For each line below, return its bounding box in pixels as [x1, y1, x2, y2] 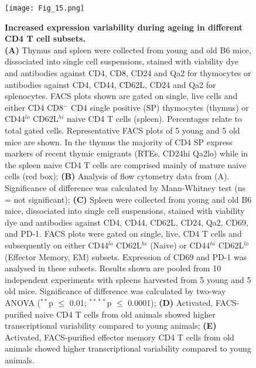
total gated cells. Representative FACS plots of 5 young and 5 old [5, 124, 240, 136]
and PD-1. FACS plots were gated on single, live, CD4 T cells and [5, 227, 242, 240]
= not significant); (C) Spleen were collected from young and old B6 [5, 193, 252, 205]
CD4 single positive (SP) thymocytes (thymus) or [71, 101, 249, 113]
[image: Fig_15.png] [5, 4, 85, 12]
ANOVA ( [5, 296, 41, 308]
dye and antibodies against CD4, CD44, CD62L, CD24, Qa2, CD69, [5, 216, 248, 228]
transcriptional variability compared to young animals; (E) [5, 319, 217, 332]
